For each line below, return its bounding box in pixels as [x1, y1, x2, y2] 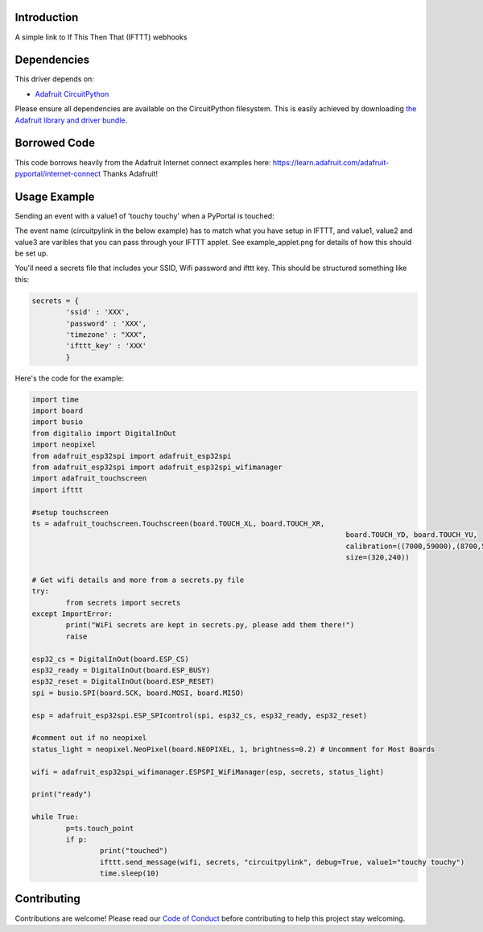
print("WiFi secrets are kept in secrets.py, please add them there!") [65, 621, 355, 630]
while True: [31, 813, 80, 822]
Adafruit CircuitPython [35, 89, 109, 98]
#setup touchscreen [31, 508, 109, 517]
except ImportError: [31, 610, 113, 618]
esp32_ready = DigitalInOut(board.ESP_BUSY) [31, 666, 211, 675]
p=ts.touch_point [65, 823, 134, 833]
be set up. [14, 248, 48, 258]
